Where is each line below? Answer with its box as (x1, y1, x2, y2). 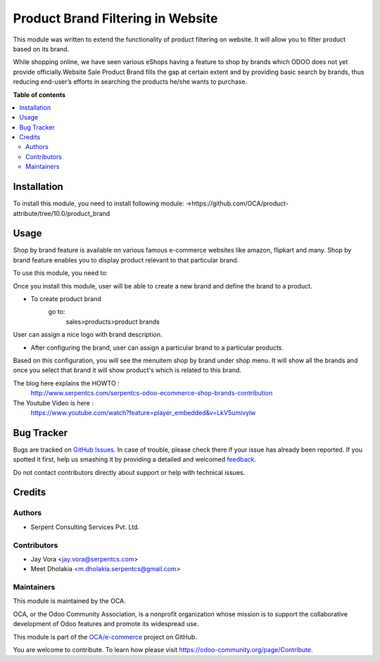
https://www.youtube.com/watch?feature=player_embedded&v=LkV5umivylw (30, 408, 256, 416)
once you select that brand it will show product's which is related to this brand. (13, 366, 242, 374)
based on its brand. (13, 44, 70, 53)
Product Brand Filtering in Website (13, 11, 218, 26)
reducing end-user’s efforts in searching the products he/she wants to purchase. (13, 77, 248, 86)
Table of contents (13, 90, 66, 98)
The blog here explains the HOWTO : (13, 378, 120, 387)
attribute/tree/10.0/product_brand (13, 209, 110, 217)
